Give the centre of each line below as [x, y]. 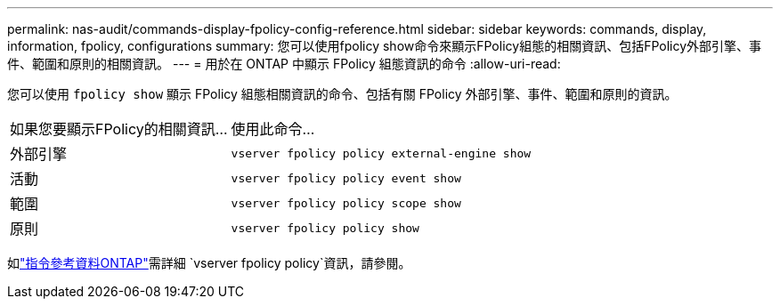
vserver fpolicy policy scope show [346, 203]
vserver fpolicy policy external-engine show [381, 153]
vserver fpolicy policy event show [346, 178]
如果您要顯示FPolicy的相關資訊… [119, 129]
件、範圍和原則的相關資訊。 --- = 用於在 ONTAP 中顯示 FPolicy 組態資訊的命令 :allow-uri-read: [284, 64]
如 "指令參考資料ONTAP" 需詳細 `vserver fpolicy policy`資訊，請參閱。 [209, 263]
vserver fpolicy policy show [325, 228]
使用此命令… [273, 129]
